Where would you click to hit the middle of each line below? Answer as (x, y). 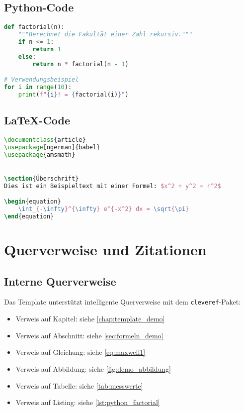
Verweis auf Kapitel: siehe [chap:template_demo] (90, 319)
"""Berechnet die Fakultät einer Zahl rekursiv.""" (105, 35)
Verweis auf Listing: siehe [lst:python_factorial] (88, 402)
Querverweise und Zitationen (105, 250)
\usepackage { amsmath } (40, 154)
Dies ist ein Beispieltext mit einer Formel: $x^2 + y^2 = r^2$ (113, 186)
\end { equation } (29, 217)
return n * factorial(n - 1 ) (81, 64)
